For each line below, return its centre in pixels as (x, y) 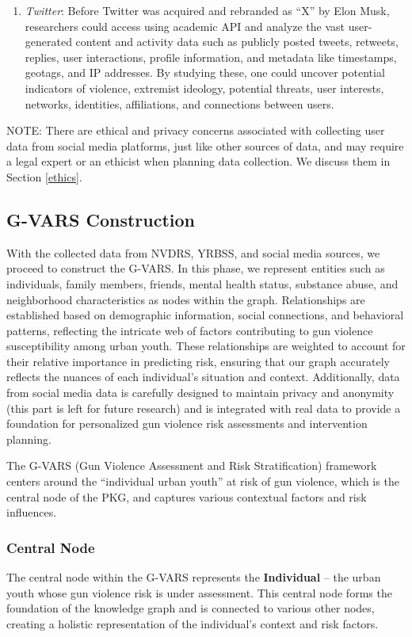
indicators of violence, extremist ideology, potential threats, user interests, (204, 88)
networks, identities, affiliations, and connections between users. (179, 103)
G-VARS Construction (101, 219)
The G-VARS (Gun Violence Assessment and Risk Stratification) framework (192, 465)
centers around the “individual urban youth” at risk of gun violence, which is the (203, 481)
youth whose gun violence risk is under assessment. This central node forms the (199, 592)
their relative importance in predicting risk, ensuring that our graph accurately (198, 361)
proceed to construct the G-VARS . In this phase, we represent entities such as (196, 268)
